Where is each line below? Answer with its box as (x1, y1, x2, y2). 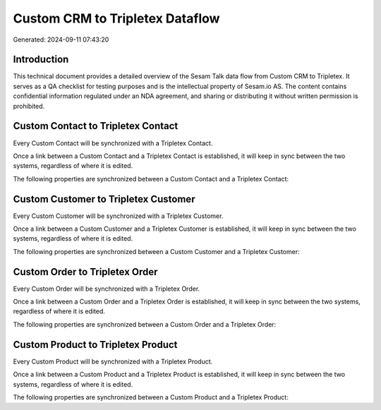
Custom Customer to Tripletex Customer (13, 193, 195, 205)
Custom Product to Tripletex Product (13, 339, 178, 351)
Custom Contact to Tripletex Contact (13, 120, 179, 132)
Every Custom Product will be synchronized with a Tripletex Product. (13, 357, 213, 366)
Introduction (13, 54, 69, 66)
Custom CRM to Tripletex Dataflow (13, 11, 220, 26)
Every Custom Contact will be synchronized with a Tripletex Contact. (13, 138, 213, 147)
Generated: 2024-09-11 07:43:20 (13, 35, 109, 44)
